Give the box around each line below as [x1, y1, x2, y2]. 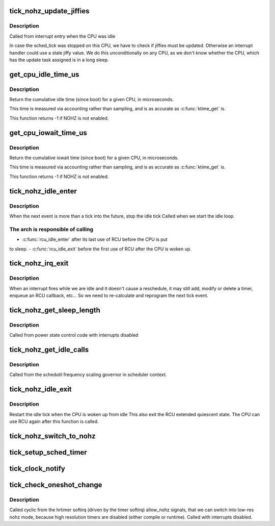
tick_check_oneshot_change [9, 480, 102, 489]
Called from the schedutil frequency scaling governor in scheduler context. [9, 371, 167, 378]
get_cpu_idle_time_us [9, 70, 79, 79]
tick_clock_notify [9, 464, 66, 473]
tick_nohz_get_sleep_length [9, 306, 100, 314]
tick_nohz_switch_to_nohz [9, 432, 96, 440]
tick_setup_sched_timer [9, 448, 88, 457]
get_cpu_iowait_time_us [9, 128, 88, 137]
